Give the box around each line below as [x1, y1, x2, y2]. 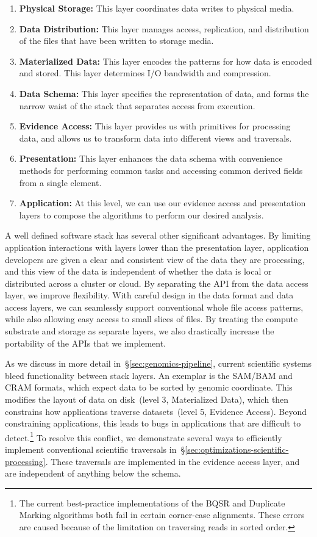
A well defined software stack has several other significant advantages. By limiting [5, 229, 311, 242]
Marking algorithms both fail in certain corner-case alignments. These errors [19, 508, 305, 521]
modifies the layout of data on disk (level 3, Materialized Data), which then [5, 393, 289, 406]
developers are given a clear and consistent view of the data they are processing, [5, 253, 305, 265]
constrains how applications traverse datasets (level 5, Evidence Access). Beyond [5, 405, 307, 417]
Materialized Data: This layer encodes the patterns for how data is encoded [19, 54, 312, 67]
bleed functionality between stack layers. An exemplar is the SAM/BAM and [5, 369, 293, 381]
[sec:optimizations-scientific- [185, 443, 289, 456]
